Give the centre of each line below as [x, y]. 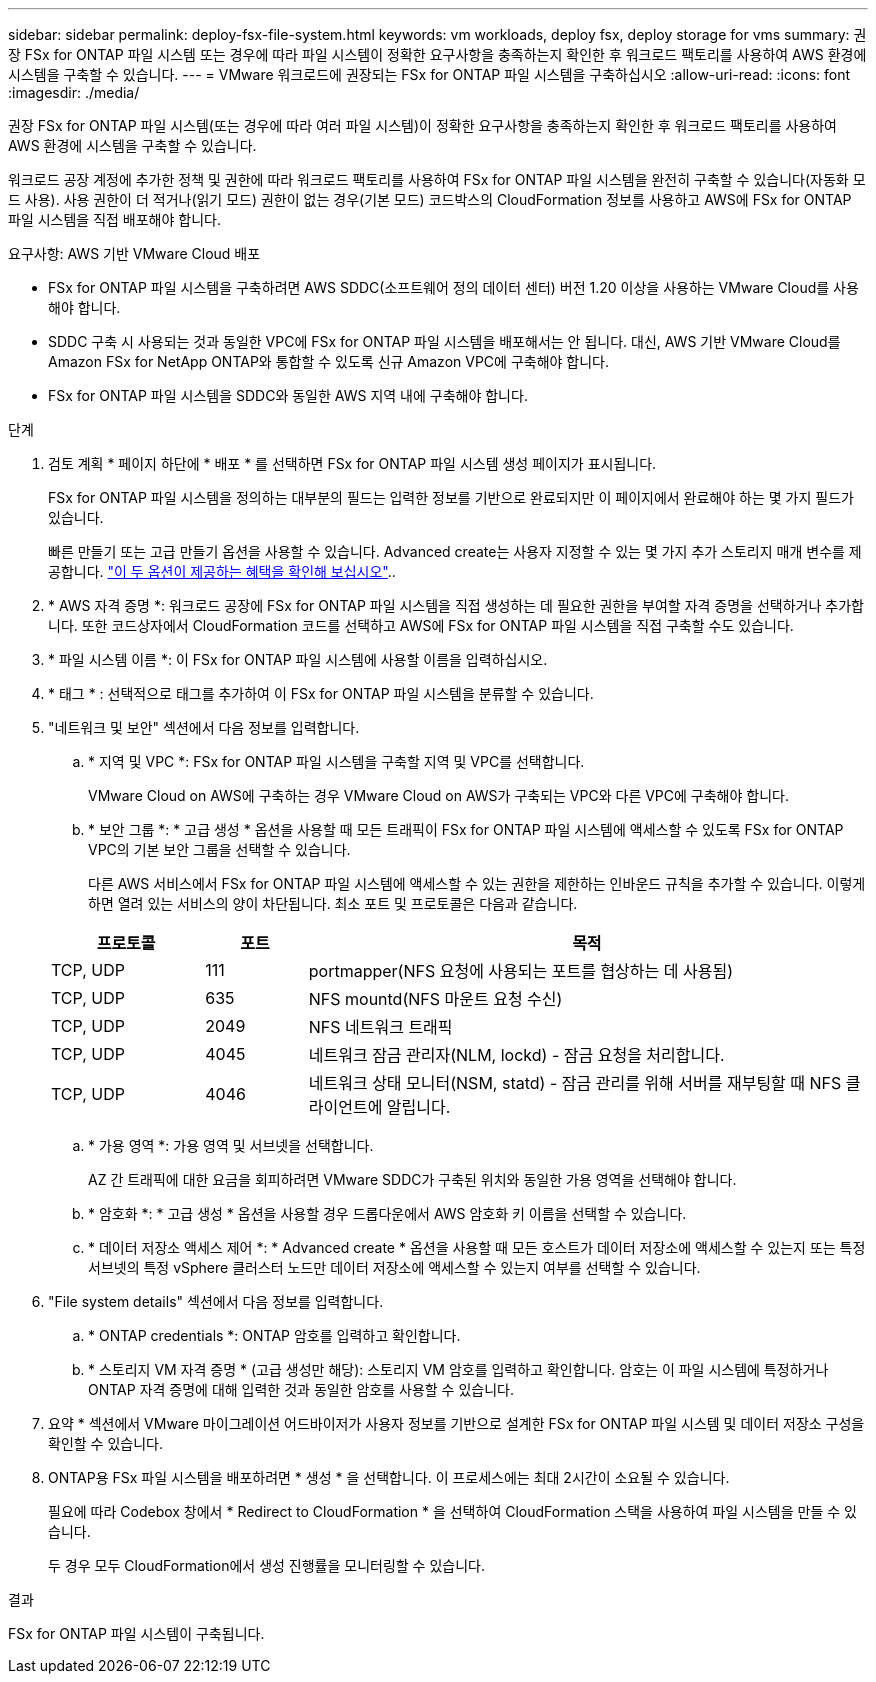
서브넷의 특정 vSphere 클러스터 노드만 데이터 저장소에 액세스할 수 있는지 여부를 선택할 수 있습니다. [394, 1267]
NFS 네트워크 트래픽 [380, 1027]
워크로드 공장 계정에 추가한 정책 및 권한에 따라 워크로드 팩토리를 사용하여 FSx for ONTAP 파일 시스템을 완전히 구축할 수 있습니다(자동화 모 [437, 179]
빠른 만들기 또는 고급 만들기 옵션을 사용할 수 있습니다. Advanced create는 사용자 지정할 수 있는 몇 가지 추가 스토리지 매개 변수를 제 [455, 551]
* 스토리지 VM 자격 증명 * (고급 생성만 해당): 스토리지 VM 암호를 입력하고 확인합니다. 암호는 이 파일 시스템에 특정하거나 [458, 1369]
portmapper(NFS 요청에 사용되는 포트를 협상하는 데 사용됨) [520, 971]
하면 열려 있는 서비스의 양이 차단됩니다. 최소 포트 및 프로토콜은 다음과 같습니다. [333, 903]
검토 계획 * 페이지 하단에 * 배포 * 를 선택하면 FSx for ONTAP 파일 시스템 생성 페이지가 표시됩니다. [352, 463]
